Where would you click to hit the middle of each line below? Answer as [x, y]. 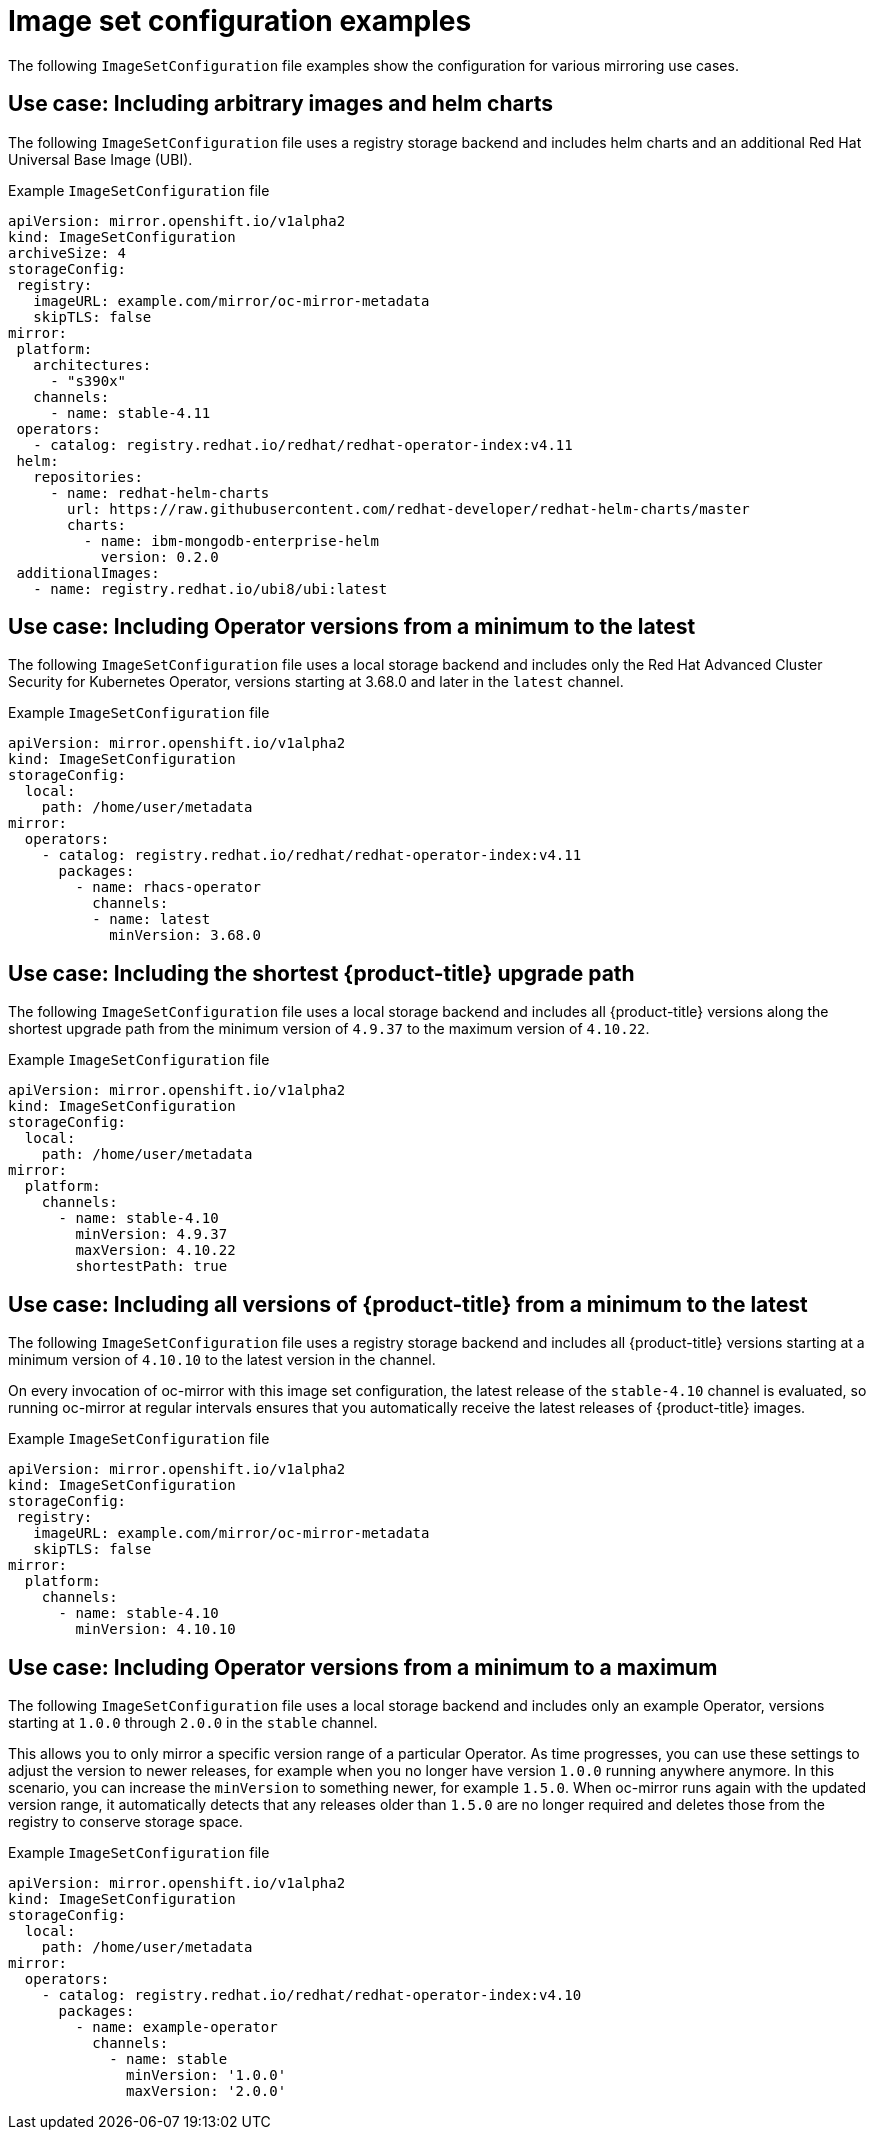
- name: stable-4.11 [130, 412]
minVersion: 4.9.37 [151, 1234]
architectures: [92, 364]
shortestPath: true [151, 1266]
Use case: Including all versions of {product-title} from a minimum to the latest [408, 1304]
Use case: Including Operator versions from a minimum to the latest [352, 627]
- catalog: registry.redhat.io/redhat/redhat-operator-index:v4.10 [311, 1994]
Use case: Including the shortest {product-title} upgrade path [321, 973]
